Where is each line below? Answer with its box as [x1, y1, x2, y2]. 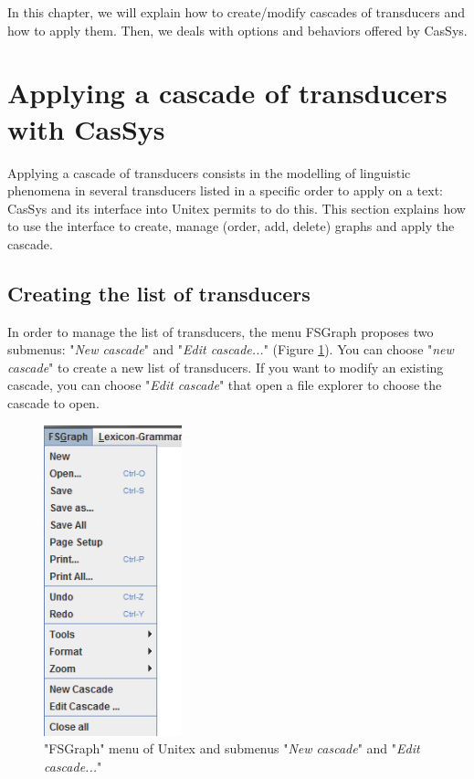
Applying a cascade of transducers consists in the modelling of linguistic [7, 163, 411, 182]
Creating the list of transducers [7, 279, 311, 307]
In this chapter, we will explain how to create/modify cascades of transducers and [7, 3, 466, 21]
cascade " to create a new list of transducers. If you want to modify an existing [7, 357, 444, 376]
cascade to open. [7, 394, 100, 413]
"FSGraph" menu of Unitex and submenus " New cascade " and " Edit [44, 739, 420, 758]
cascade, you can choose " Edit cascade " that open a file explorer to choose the [7, 375, 442, 395]
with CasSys [7, 110, 165, 147]
